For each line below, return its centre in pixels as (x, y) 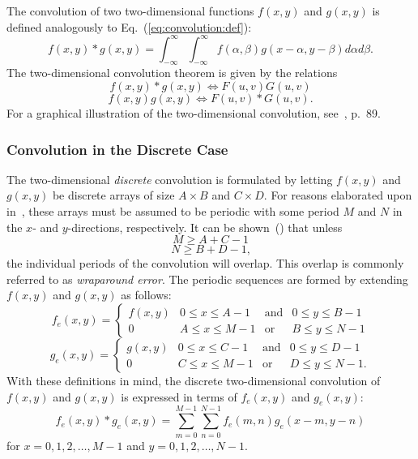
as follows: (146, 295)
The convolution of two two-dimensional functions (130, 11)
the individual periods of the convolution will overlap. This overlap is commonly (205, 263)
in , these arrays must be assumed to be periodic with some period (173, 211)
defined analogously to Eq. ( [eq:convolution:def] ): (129, 26)
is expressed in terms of (179, 396)
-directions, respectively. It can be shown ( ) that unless (205, 227)
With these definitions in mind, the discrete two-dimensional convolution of (194, 381)
